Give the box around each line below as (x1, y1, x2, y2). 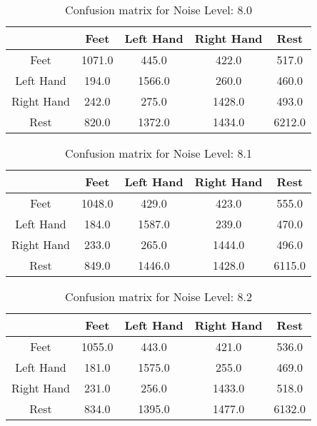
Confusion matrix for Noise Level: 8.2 (65, 288, 252, 305)
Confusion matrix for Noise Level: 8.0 (65, 1, 252, 18)
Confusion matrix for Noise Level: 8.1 (65, 145, 252, 161)
